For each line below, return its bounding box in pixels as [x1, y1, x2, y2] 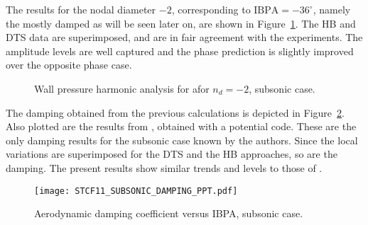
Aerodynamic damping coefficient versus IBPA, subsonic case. [34, 206, 303, 221]
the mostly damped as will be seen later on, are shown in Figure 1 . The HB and [6, 16, 356, 30]
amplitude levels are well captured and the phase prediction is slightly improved [6, 43, 354, 58]
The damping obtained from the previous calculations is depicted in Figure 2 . [6, 105, 345, 120]
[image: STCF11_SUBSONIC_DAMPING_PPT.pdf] [34, 185, 238, 196]
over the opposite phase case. [6, 57, 132, 72]
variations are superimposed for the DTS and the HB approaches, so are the [6, 146, 337, 161]
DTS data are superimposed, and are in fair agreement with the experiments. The [6, 30, 363, 45]
